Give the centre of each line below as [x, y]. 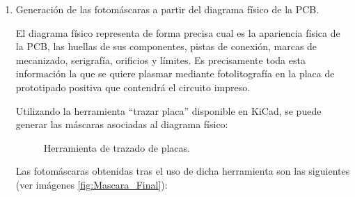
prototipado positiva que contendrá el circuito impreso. [133, 87]
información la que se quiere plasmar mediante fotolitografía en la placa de [175, 73]
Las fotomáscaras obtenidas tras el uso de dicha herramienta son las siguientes [183, 171]
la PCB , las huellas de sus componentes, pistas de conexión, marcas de [166, 46]
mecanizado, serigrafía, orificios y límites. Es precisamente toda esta [160, 60]
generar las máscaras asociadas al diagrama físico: [122, 124]
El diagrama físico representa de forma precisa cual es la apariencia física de [178, 32]
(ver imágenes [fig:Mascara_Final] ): [92, 184]
